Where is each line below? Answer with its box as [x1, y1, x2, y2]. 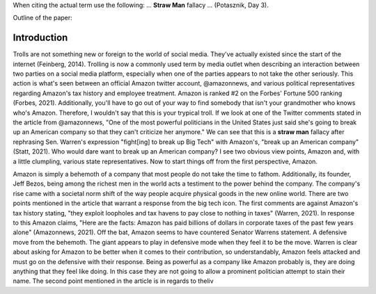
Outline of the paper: [13, 14, 72, 22]
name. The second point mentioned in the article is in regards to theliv [13, 277, 214, 285]
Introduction [13, 32, 68, 44]
